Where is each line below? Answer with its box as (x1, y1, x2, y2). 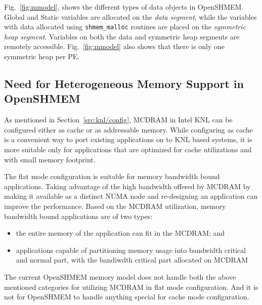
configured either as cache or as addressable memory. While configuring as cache (4, 124, 253, 135)
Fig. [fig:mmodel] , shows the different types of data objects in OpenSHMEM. (4, 2, 244, 12)
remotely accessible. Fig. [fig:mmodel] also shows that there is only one (4, 41, 225, 52)
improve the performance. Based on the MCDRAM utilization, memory (4, 200, 226, 211)
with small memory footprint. (4, 154, 96, 164)
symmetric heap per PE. (4, 51, 80, 62)
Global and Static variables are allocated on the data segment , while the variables (4, 11, 257, 22)
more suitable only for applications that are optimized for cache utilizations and (4, 144, 252, 154)
